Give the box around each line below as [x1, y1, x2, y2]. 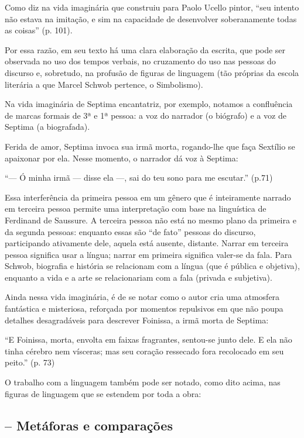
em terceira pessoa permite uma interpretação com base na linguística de [5, 202, 267, 215]
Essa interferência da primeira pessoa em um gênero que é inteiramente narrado [5, 191, 291, 203]
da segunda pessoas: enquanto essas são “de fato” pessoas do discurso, [5, 225, 256, 237]
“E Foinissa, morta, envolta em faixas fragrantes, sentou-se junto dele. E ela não [5, 333, 292, 346]
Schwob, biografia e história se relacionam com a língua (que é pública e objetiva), [5, 260, 300, 272]
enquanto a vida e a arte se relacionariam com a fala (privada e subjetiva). [5, 271, 272, 283]
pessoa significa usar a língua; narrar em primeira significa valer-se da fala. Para [5, 248, 292, 260]
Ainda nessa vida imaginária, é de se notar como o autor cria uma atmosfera [5, 291, 280, 303]
